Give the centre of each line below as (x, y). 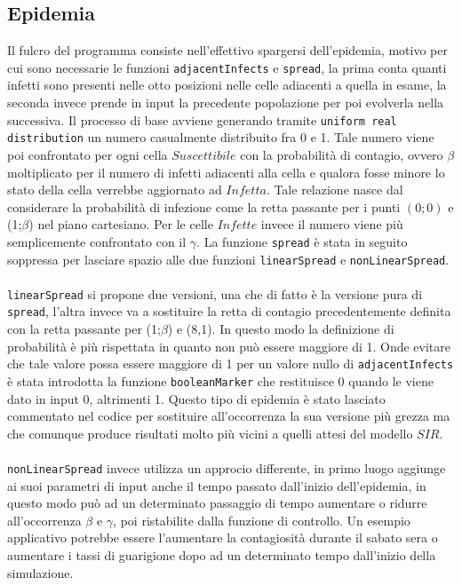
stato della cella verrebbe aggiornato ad (115, 190)
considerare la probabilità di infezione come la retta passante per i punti (204, 206)
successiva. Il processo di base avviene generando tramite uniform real (202, 119)
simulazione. (40, 572)
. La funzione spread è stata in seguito (302, 241)
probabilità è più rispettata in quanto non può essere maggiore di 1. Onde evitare (229, 346)
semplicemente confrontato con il (97, 241)
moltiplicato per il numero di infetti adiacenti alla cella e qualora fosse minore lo (226, 172)
